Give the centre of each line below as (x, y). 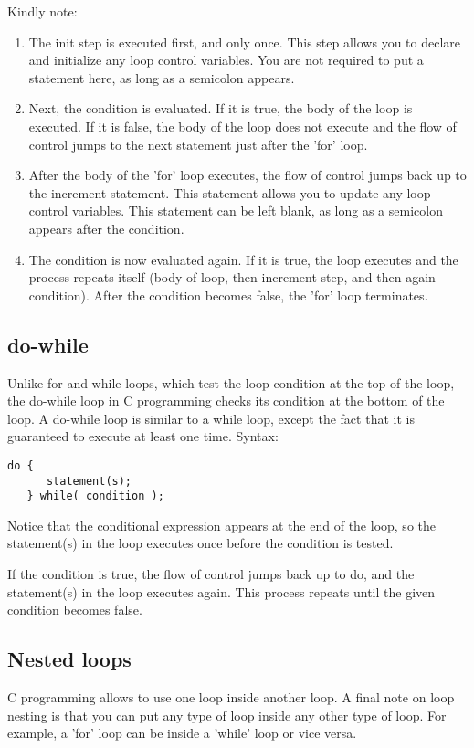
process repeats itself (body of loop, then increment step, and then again (232, 277)
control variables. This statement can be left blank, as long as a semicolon (236, 211)
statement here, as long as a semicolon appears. (162, 77)
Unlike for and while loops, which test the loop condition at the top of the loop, (231, 382)
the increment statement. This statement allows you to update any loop (230, 192)
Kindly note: (42, 11)
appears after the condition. (106, 228)
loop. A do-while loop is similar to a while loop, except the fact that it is (211, 418)
